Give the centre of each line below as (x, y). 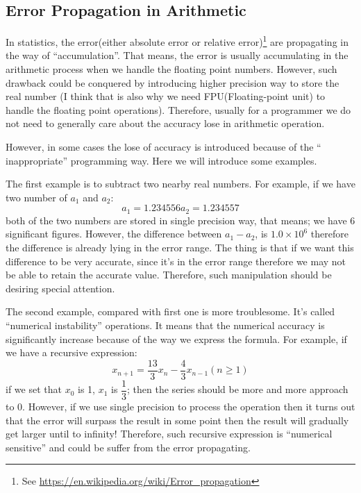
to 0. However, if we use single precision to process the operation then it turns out (180, 406)
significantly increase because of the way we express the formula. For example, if (176, 339)
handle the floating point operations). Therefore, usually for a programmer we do (178, 109)
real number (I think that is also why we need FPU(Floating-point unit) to (166, 96)
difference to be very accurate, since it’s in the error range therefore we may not (176, 261)
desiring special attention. (60, 288)
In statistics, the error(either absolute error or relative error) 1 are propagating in (177, 41)
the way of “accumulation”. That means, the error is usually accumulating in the (177, 55)
